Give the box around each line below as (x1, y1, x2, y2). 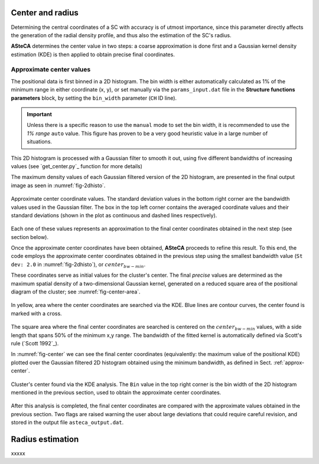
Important (27, 111, 53, 117)
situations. (27, 138, 53, 145)
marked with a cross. (11, 310, 62, 317)
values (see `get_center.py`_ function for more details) (11, 162, 143, 169)
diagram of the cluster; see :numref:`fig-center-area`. (11, 288, 141, 295)
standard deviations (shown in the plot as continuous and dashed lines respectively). (11, 211, 217, 218)
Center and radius (11, 8, 79, 18)
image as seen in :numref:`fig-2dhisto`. (11, 182, 106, 189)
